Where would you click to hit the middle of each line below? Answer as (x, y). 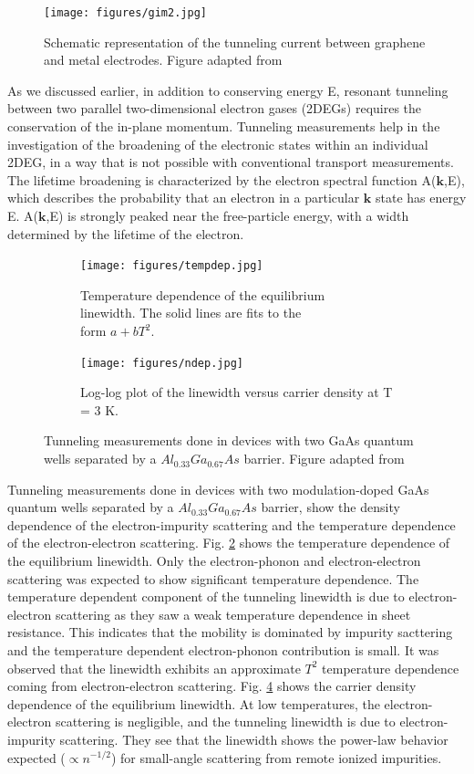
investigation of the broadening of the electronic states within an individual (218, 144)
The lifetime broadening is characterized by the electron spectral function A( (222, 179)
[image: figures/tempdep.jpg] (172, 266)
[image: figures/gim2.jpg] (125, 13)
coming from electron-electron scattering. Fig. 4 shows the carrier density (212, 686)
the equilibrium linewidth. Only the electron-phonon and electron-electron (214, 561)
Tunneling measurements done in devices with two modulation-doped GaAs (218, 489)
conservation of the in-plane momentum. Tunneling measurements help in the (224, 126)
